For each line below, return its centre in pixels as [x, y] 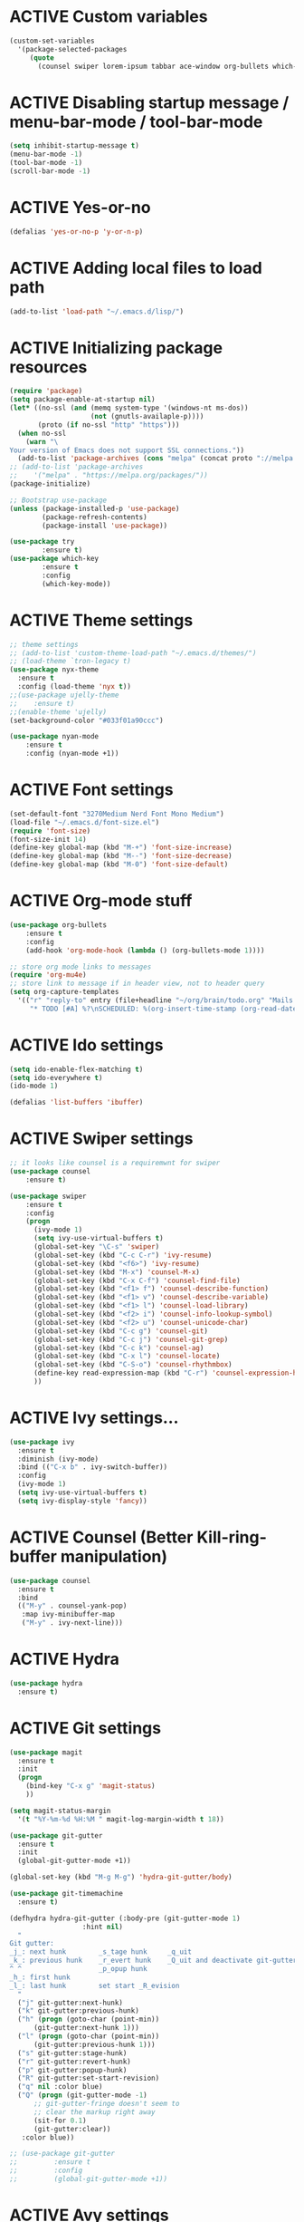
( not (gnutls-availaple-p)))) [147, 417]
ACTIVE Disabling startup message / [149, 102]
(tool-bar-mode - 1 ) [46, 163]
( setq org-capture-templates [64, 992]
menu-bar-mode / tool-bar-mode [136, 122]
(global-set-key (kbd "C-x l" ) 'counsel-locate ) [127, 1357]
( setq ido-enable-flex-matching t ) [76, 1069]
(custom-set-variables [52, 41]
